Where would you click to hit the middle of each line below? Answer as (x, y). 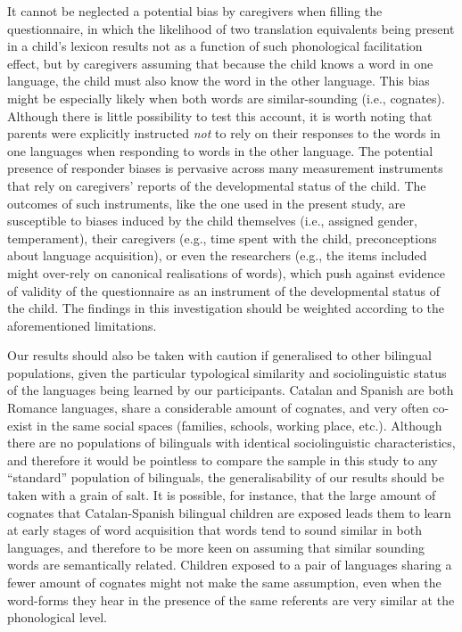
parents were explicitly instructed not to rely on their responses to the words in (224, 133)
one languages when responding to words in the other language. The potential (220, 150)
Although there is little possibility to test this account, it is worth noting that (220, 115)
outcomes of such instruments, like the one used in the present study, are (206, 203)
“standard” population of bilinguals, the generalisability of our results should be (226, 477)
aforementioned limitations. (82, 325)
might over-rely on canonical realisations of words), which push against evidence (226, 272)
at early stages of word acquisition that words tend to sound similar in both (214, 530)
